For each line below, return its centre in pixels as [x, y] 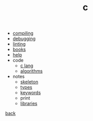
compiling [23, 33]
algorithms [32, 71]
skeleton [29, 82]
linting [19, 44]
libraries [29, 104]
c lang [27, 66]
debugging [24, 39]
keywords [30, 93]
